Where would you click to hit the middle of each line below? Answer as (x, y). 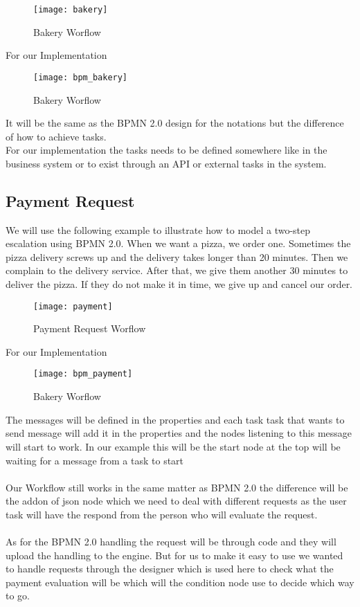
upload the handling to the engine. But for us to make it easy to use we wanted (174, 555)
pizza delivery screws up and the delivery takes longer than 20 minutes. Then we (177, 256)
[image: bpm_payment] (83, 374)
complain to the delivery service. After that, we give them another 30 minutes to (177, 270)
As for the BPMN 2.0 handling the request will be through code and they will (171, 542)
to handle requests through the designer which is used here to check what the (170, 569)
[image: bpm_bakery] (81, 77)
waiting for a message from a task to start (95, 460)
